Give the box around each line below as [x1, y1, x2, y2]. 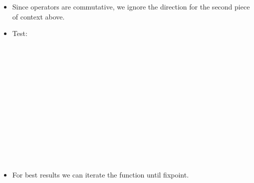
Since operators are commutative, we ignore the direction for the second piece [12, 1, 250, 11]
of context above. [12, 11, 65, 21]
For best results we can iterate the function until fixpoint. [12, 169, 189, 179]
